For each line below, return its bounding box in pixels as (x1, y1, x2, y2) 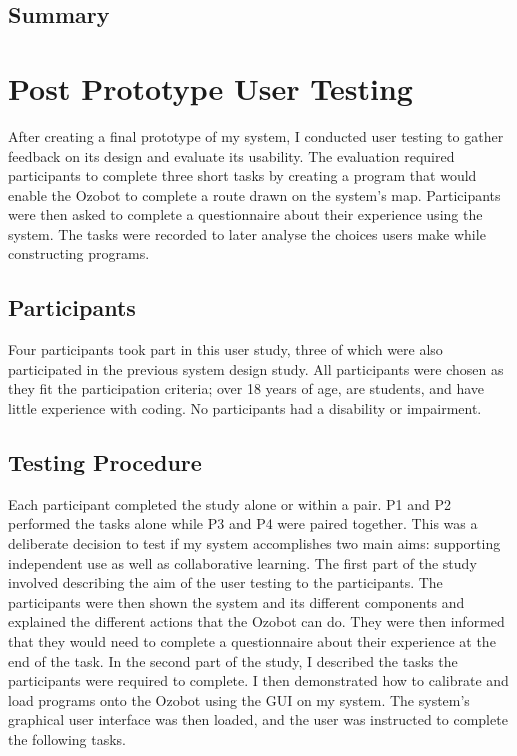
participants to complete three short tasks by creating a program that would (8, 165, 477, 186)
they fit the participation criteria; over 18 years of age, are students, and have (8, 378, 485, 399)
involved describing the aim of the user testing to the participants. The (8, 572, 443, 593)
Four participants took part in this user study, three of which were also (8, 339, 443, 360)
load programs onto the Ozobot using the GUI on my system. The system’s (8, 689, 470, 710)
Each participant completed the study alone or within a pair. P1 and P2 (8, 493, 451, 514)
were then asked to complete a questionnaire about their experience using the (8, 204, 483, 225)
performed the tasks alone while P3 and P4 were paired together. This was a (8, 513, 478, 534)
